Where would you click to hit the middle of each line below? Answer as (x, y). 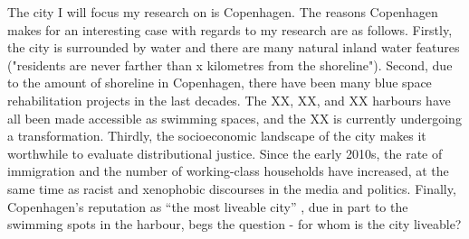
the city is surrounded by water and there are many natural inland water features (234, 47)
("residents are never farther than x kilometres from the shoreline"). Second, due (230, 64)
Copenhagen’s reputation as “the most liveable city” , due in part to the (208, 206)
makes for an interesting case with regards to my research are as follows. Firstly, (230, 29)
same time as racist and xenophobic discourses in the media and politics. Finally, (232, 188)
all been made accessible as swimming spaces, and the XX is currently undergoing (234, 118)
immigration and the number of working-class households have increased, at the (228, 171)
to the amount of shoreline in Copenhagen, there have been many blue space (220, 83)
